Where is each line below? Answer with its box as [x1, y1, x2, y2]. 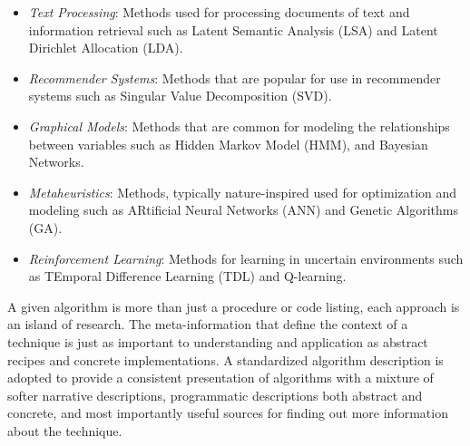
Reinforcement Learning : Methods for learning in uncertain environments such [28, 248, 464, 267]
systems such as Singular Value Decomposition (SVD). [28, 86, 332, 105]
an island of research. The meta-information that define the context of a [7, 315, 408, 334]
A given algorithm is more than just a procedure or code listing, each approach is [7, 296, 460, 315]
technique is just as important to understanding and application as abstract [7, 332, 428, 351]
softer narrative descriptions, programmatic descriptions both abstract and [7, 385, 423, 404]
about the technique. [7, 421, 122, 440]
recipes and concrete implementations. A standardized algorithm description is [7, 350, 444, 369]
